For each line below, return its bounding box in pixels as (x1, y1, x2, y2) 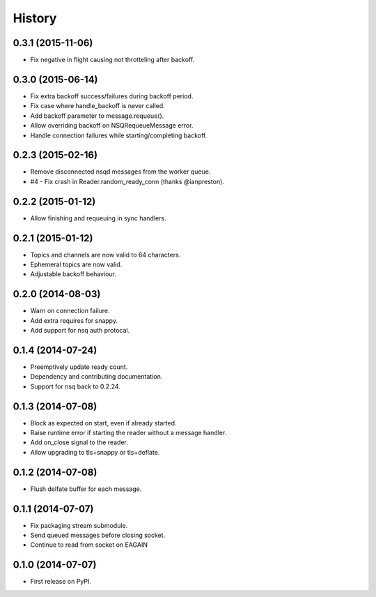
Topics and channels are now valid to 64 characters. (30, 250, 181, 259)
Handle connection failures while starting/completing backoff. (30, 131, 207, 139)
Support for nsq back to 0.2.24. (30, 382, 121, 391)
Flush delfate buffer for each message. (30, 485, 142, 493)
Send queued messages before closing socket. (30, 531, 166, 540)
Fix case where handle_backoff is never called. (30, 102, 165, 110)
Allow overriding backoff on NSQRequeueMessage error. (30, 121, 194, 130)
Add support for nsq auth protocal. (30, 326, 130, 335)
